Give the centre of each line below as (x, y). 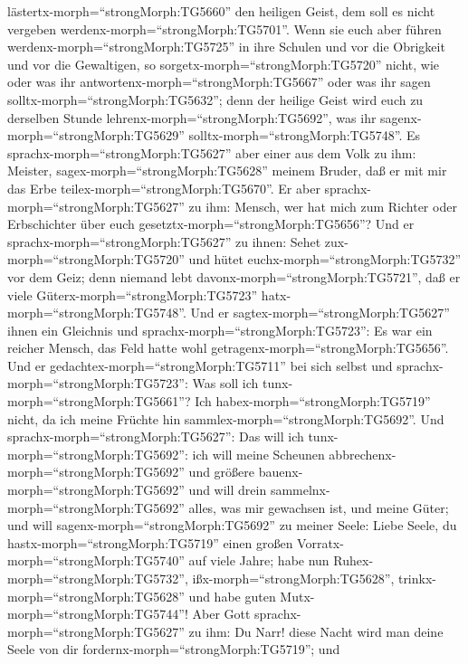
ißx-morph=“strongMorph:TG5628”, (293, 578)
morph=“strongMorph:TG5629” (96, 135)
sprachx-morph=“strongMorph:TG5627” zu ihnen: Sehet (164, 241)
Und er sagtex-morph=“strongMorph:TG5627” (320, 313)
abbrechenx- (363, 454)
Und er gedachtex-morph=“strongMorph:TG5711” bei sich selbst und (200, 365)
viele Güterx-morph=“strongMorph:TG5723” (133, 294)
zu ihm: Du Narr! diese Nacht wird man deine (316, 631)
